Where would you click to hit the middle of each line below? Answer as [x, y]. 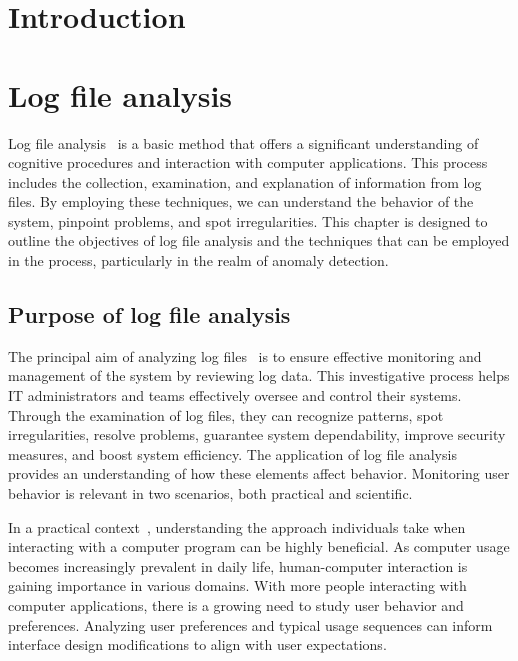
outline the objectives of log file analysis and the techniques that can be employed [259, 240]
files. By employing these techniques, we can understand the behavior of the [241, 201]
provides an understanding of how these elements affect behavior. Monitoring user [259, 473]
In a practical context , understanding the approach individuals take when [237, 526]
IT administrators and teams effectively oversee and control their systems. [235, 395]
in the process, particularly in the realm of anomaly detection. [198, 260]
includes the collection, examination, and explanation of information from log [245, 181]
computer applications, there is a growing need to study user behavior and [236, 604]
